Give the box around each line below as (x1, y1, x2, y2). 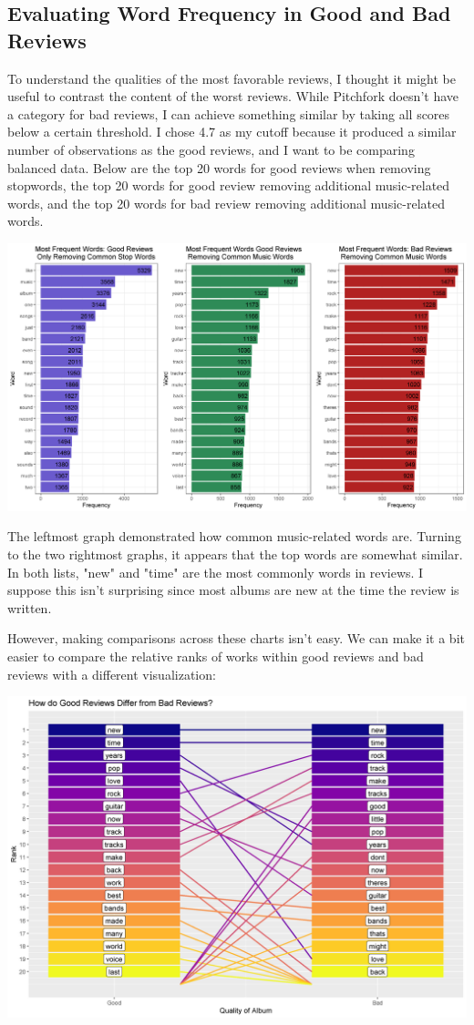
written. (7, 598, 52, 617)
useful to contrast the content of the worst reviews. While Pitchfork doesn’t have (7, 87, 459, 106)
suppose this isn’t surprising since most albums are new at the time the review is (7, 580, 459, 600)
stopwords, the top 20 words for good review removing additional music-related (7, 176, 450, 195)
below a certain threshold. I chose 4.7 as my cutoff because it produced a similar (7, 122, 457, 141)
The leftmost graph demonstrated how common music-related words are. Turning (7, 527, 461, 546)
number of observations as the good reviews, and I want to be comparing (7, 139, 415, 159)
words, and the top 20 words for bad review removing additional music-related (7, 193, 445, 212)
